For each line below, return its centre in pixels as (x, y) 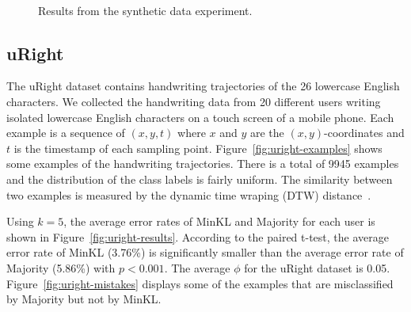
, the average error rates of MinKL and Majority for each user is (219, 221)
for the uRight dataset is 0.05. (317, 267)
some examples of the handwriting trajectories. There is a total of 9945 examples (203, 164)
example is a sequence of (66, 133)
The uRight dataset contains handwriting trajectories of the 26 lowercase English (203, 86)
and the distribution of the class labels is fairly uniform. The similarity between (200, 179)
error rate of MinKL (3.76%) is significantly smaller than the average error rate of (205, 252)
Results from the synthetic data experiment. (145, 10)
